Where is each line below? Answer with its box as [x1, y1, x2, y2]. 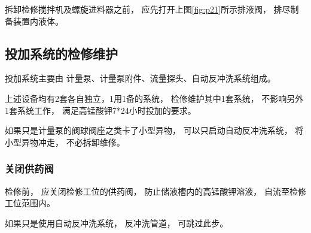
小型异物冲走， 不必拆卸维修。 [5, 135, 125, 148]
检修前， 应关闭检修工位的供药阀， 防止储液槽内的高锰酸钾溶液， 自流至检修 [5, 184, 306, 197]
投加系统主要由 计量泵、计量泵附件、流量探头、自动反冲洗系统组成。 [5, 72, 276, 84]
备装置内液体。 [5, 14, 63, 27]
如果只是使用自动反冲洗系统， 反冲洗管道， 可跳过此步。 [5, 216, 228, 229]
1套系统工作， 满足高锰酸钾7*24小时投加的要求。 [5, 104, 196, 116]
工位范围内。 [5, 196, 55, 209]
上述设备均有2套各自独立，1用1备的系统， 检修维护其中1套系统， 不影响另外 [5, 92, 304, 104]
